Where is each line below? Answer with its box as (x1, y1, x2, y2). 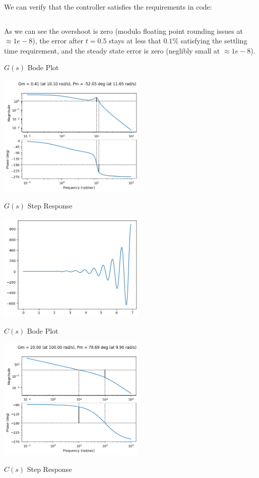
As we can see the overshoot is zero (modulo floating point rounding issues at (4, 25, 243, 36)
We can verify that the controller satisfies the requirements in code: (4, 2, 212, 12)
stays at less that (109, 35, 161, 46)
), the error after (32, 35, 84, 46)
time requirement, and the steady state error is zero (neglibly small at (4, 45, 220, 56)
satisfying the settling (180, 35, 247, 46)
